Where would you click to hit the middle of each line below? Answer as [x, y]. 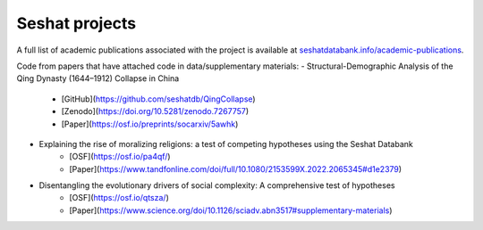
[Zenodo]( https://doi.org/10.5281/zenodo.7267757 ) [155, 111]
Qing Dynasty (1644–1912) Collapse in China [98, 78]
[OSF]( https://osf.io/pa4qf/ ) [120, 157]
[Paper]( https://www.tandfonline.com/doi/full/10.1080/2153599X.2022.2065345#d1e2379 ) [236, 168]
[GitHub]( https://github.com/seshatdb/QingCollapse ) [158, 99]
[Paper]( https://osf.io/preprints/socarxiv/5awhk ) [150, 124]
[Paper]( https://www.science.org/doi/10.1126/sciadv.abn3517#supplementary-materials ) [231, 210]
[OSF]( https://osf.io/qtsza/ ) [119, 198]
